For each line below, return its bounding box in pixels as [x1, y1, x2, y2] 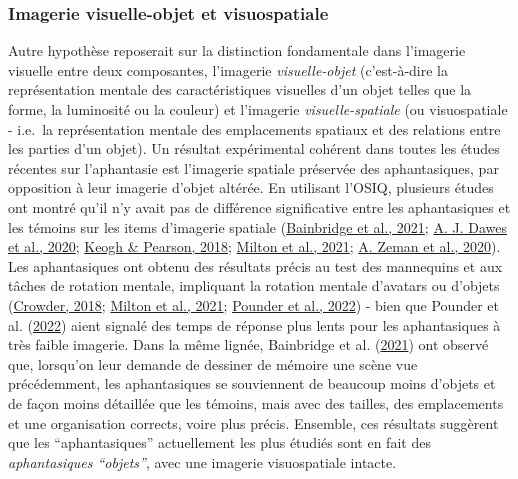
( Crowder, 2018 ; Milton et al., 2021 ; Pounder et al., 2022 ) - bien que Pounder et [8, 294, 500, 315]
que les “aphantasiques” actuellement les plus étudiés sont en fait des [8, 432, 431, 453]
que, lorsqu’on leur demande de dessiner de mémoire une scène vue [8, 353, 418, 374]
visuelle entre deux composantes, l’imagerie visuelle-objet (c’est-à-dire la [8, 59, 448, 80]
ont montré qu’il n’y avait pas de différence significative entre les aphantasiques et [8, 196, 511, 217]
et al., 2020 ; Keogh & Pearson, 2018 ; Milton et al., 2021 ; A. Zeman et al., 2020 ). [8, 236, 501, 257]
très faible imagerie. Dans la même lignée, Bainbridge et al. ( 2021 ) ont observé [8, 334, 489, 355]
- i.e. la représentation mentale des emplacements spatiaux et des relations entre [8, 118, 501, 139]
